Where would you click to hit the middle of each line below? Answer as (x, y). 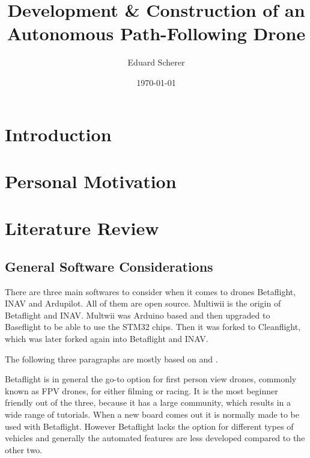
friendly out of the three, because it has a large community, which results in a (148, 402)
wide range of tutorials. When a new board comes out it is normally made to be (152, 414)
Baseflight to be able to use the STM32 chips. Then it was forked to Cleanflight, (153, 327)
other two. (24, 449)
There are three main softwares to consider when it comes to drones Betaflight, (150, 291)
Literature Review (82, 228)
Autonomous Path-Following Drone (156, 33)
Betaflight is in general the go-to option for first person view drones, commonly (151, 379)
